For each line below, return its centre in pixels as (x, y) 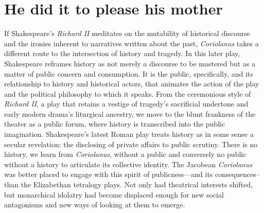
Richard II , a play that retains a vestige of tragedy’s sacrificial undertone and (126, 104)
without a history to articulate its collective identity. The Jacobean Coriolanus (128, 164)
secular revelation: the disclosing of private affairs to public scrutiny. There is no (131, 144)
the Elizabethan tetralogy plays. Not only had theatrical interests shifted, (137, 184)
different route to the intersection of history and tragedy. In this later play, (122, 53)
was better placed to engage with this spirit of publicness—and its (109, 174)
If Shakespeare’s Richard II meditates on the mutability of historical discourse (127, 33)
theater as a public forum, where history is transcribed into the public (115, 124)
